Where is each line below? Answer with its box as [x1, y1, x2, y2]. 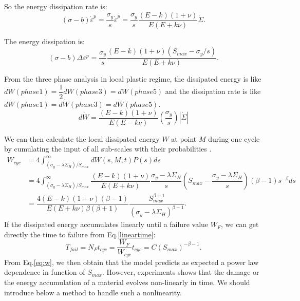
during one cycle [208, 133, 260, 144]
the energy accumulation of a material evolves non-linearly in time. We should [4, 277, 250, 288]
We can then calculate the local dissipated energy [4, 133, 160, 144]
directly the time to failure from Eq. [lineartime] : [4, 229, 156, 239]
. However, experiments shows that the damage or [102, 267, 259, 277]
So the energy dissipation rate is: [4, 1, 107, 11]
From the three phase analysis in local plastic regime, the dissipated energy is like [4, 73, 261, 84]
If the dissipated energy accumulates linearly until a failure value [4, 219, 209, 230]
